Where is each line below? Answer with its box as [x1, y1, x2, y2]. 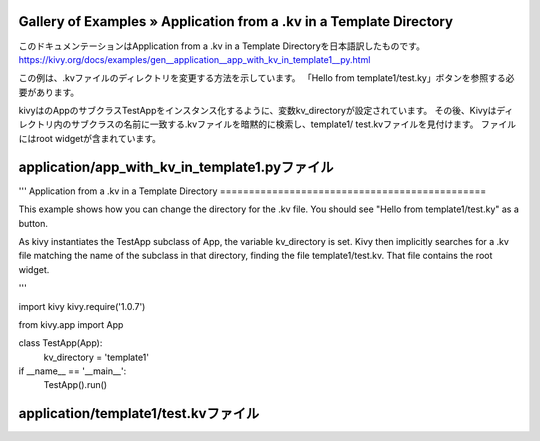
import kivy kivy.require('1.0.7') [18, 300, 146, 312]
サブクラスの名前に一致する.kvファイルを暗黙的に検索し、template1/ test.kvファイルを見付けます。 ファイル [70, 118, 517, 130]
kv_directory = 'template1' [43, 351, 150, 363]
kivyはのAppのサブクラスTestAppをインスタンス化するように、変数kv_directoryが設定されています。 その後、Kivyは [18, 105, 497, 117]
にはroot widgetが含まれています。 [18, 132, 162, 144]
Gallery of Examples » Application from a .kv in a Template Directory [18, 13, 454, 30]
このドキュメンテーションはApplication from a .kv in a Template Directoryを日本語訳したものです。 [18, 40, 425, 52]
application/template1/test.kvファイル [18, 405, 260, 422]
